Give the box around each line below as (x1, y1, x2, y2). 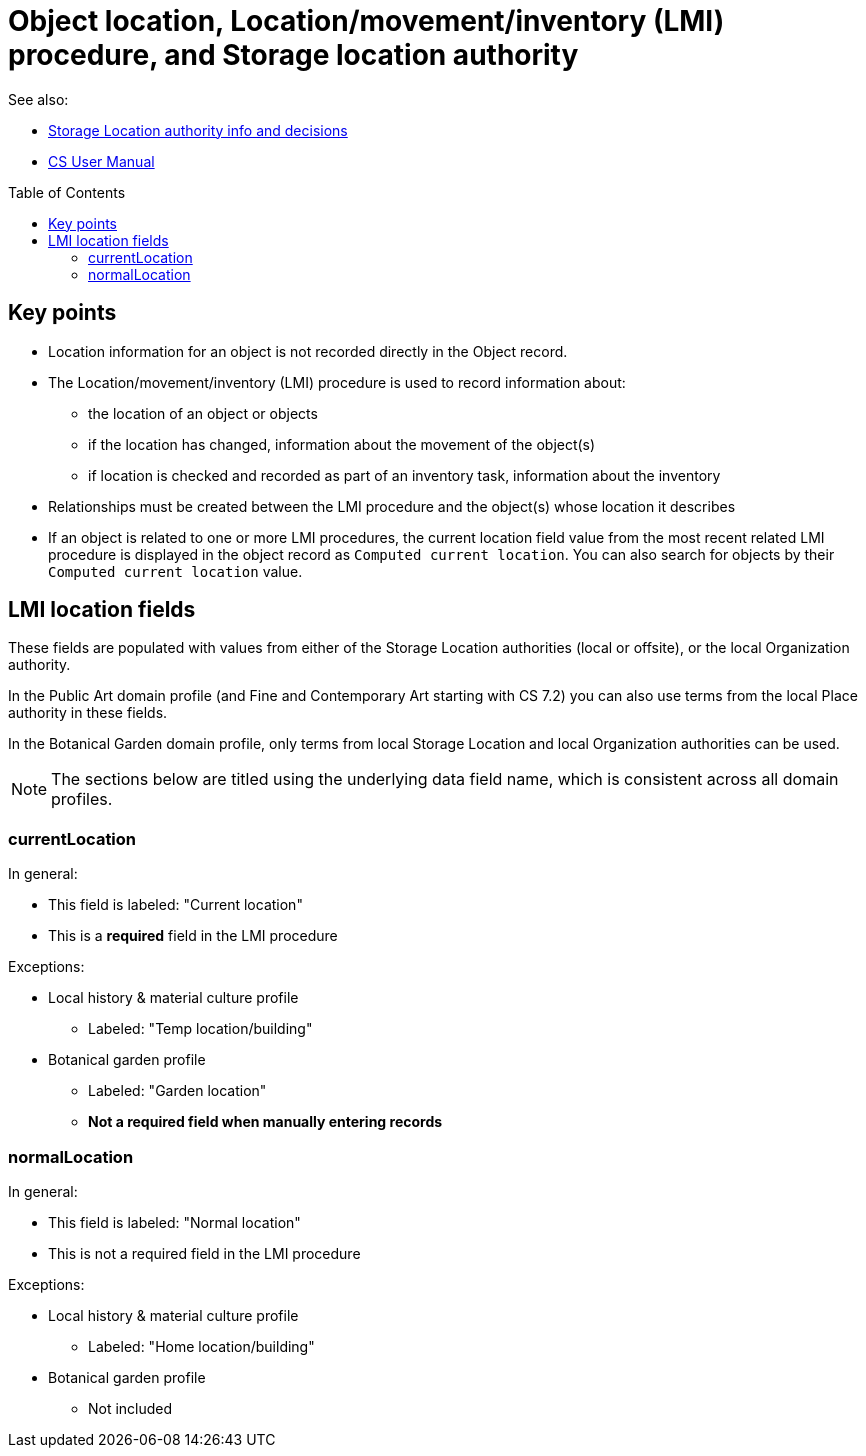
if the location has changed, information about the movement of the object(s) (88, 435, 596, 453)
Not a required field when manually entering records (88, 1113, 443, 1131)
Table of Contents (8, 183, 126, 201)
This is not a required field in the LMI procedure (48, 1244, 361, 1262)
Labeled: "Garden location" (88, 1082, 267, 1100)
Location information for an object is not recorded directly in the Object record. (48, 342, 568, 360)
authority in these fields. (8, 704, 168, 722)
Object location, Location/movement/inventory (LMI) (8, 4, 725, 38)
